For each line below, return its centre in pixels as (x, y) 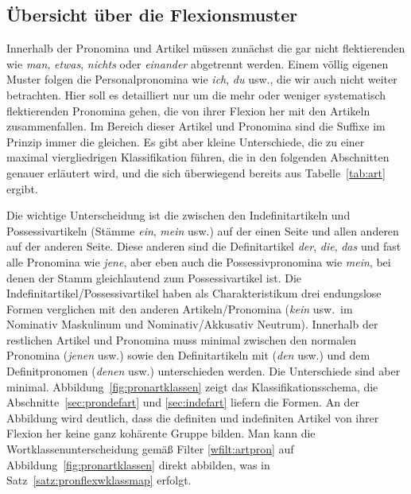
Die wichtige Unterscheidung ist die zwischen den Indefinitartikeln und (178, 215)
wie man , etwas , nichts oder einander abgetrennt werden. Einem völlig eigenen (198, 63)
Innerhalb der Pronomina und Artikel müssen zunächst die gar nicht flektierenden (206, 48)
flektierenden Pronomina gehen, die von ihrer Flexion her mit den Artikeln (188, 110)
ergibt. (22, 188)
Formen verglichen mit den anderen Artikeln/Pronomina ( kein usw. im (180, 308)
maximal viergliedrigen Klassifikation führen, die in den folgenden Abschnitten (198, 157)
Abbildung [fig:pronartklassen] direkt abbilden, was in (138, 464)
